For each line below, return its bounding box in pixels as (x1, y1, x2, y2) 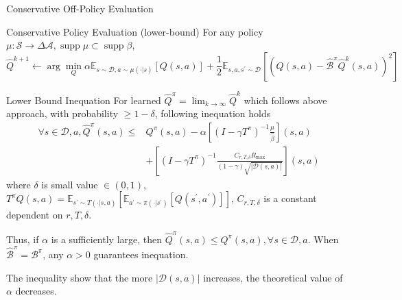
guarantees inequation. (93, 247, 189, 261)
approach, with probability (6, 106, 119, 121)
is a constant (263, 191, 317, 205)
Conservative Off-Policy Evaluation (6, 1, 154, 15)
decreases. (15, 284, 57, 298)
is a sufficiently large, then (51, 232, 163, 246)
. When (307, 232, 339, 246)
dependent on (6, 208, 63, 222)
